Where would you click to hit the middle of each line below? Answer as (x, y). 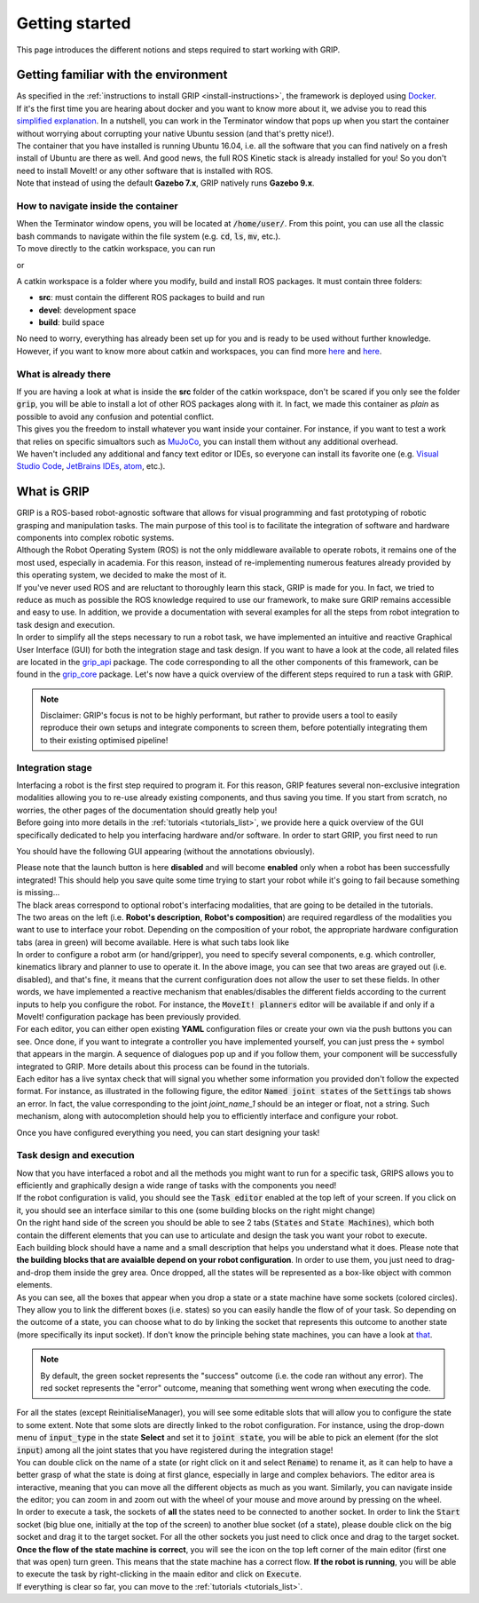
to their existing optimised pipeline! (104, 740)
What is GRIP (53, 492)
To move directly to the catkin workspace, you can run (116, 249)
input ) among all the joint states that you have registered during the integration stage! (175, 1450)
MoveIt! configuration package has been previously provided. (129, 1017)
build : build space (72, 322)
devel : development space (87, 310)
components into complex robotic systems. (95, 538)
